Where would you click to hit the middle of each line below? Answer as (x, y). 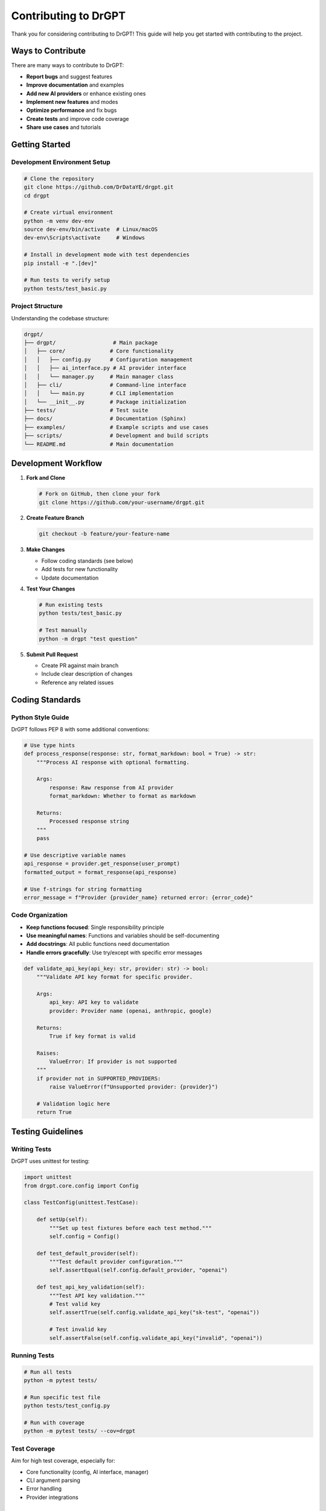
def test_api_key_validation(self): (91, 1287)
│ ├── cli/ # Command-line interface (105, 385)
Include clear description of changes (87, 674)
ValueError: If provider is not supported (113, 1062)
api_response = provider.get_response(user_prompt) (102, 864)
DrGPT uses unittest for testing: (50, 1161)
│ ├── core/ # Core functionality (99, 351)
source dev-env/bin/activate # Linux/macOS (91, 229)
